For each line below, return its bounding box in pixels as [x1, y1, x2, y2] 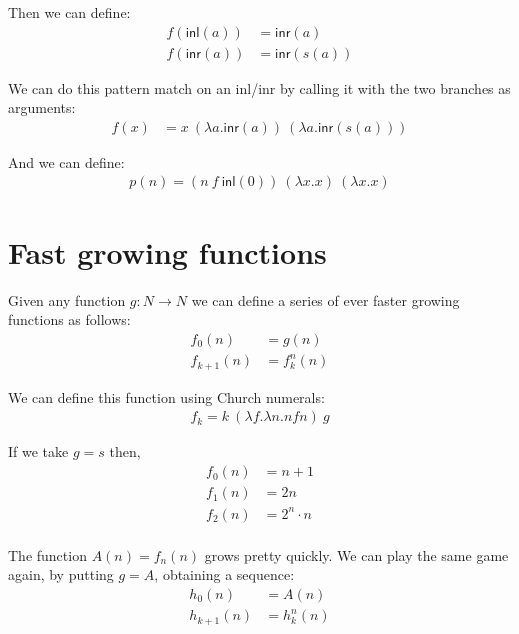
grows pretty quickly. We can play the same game [204, 544, 509, 565]
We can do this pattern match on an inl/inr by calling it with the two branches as [8, 77, 511, 98]
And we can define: [8, 151, 125, 172]
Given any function [8, 289, 126, 310]
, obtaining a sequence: [154, 564, 295, 585]
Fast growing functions [8, 231, 327, 272]
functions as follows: [8, 309, 131, 330]
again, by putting [8, 564, 114, 585]
